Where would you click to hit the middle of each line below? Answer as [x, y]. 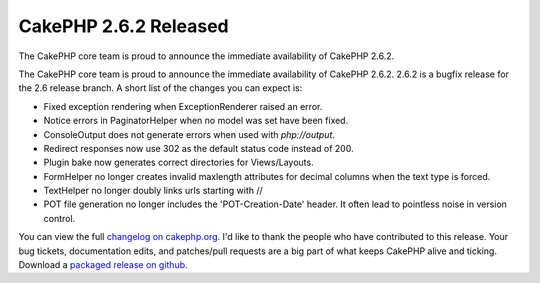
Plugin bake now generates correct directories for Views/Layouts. [178, 162]
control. [59, 218]
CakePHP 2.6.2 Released [123, 26]
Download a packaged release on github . [103, 265]
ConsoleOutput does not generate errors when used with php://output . [189, 134]
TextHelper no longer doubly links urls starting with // [153, 191]
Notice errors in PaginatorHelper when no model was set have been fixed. [196, 121]
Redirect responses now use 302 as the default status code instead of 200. [198, 148]
